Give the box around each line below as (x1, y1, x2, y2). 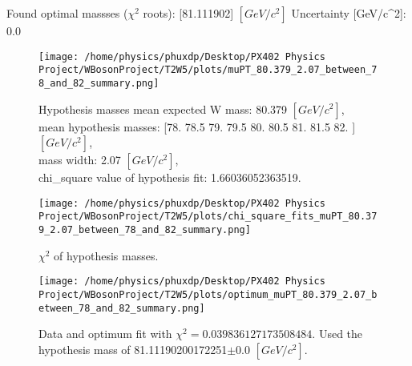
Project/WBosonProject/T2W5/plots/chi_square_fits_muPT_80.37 (38, 211, 378, 223)
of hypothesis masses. (54, 247, 159, 263)
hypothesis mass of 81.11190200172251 (38, 340, 228, 357)
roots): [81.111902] (143, 5, 234, 21)
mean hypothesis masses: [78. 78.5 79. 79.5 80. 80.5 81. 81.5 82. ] (38, 118, 356, 135)
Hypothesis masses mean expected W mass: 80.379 (38, 100, 288, 117)
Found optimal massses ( (6, 5, 128, 21)
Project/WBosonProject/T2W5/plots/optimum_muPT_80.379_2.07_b (38, 288, 378, 300)
